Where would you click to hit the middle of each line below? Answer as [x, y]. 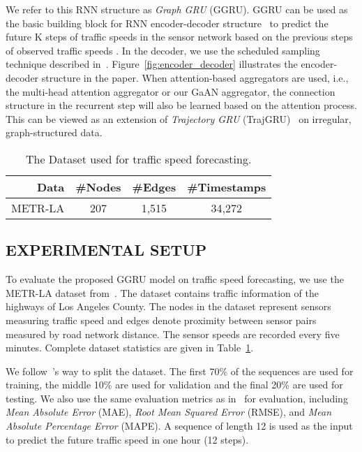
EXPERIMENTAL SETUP [106, 250]
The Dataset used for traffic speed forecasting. [138, 159]
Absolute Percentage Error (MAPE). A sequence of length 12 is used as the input [179, 426]
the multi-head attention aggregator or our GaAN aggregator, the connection [171, 91]
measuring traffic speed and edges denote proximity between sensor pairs [161, 320]
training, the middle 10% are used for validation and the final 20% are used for [174, 385]
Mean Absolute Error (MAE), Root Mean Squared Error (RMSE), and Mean [169, 412]
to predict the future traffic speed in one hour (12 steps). [127, 439]
